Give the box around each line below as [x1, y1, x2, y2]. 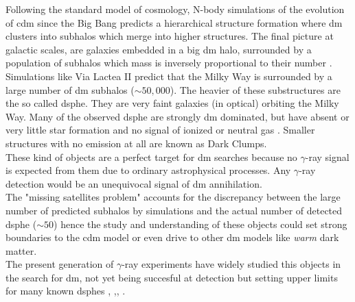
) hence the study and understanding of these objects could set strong [54, 216, 347, 231]
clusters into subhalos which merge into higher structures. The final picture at [5, 29, 334, 43]
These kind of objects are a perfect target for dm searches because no [5, 149, 297, 164]
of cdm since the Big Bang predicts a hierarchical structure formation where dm [5, 15, 343, 29]
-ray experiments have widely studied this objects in [122, 257, 341, 271]
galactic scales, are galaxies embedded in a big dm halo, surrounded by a [5, 42, 312, 56]
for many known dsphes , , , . [5, 284, 126, 298]
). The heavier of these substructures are [170, 82, 341, 97]
